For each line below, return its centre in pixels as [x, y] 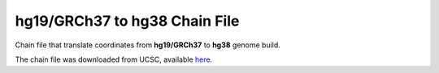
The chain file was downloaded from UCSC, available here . [114, 59]
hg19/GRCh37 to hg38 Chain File [127, 21]
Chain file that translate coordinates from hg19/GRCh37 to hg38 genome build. [148, 45]
